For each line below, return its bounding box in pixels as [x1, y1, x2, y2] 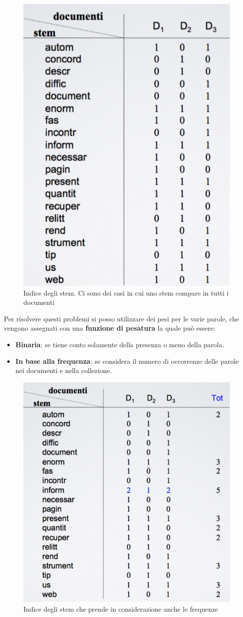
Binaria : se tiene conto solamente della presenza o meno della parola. [15, 339, 224, 349]
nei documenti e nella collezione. [15, 365, 112, 375]
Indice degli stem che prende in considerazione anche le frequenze [23, 603, 218, 614]
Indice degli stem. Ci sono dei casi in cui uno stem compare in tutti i [23, 287, 229, 298]
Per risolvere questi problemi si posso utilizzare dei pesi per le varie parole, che [4, 313, 239, 323]
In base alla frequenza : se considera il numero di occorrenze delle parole [15, 355, 239, 366]
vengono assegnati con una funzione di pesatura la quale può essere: [4, 323, 216, 333]
